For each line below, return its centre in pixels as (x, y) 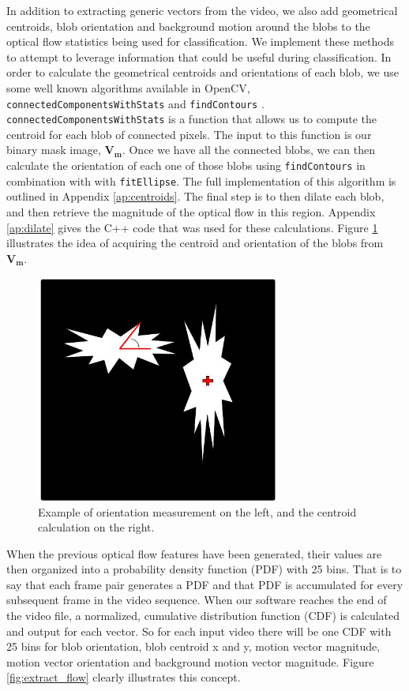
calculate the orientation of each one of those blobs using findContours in (186, 165)
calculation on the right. (96, 527)
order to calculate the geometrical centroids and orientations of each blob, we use (203, 72)
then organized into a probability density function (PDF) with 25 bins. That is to (204, 569)
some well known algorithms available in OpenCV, (128, 87)
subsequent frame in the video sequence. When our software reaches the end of (197, 600)
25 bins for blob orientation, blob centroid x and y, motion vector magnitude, (193, 646)
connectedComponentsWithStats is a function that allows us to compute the (192, 119)
